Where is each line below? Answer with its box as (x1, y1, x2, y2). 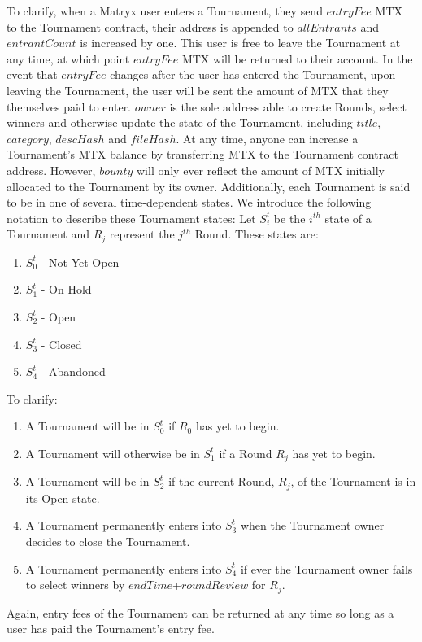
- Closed (41, 335, 82, 352)
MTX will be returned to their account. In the (181, 50, 413, 67)
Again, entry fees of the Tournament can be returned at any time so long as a (7, 604, 394, 621)
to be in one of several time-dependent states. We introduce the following (7, 194, 372, 211)
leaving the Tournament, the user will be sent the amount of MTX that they (7, 81, 389, 98)
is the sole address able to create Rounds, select (169, 98, 407, 115)
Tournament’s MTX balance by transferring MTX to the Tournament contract (7, 146, 398, 163)
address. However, (7, 161, 96, 178)
